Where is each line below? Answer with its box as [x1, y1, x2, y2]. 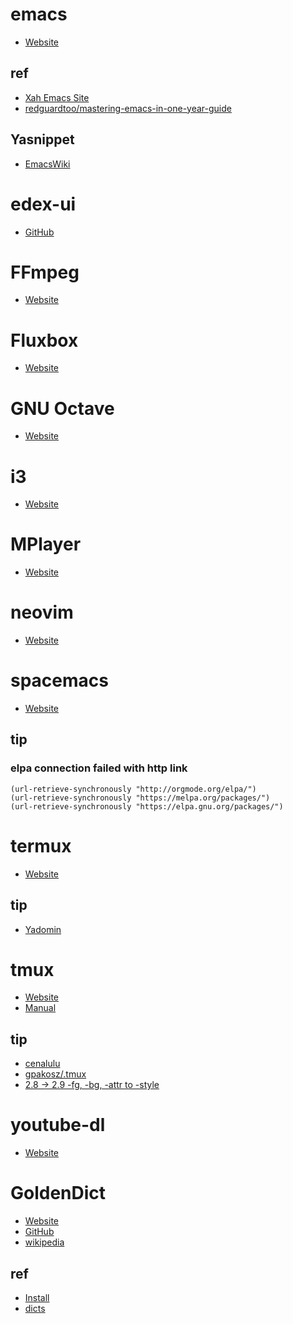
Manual [24, 1002, 57, 1014]
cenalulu [24, 1058, 61, 1070]
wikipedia [24, 1236, 65, 1248]
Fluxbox [10, 329, 79, 352]
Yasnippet [10, 131, 75, 148]
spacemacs [10, 669, 109, 692]
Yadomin [24, 923, 62, 935]
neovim [10, 601, 74, 624]
